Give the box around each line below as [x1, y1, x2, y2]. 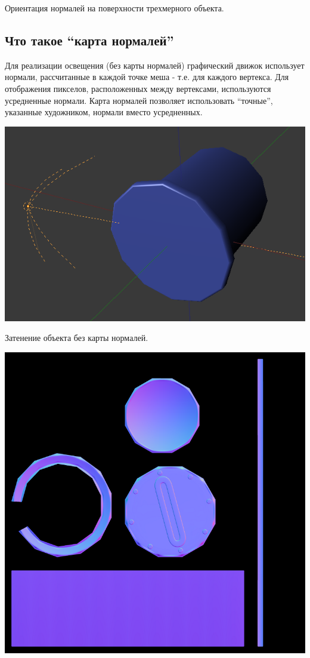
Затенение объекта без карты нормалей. [5, 331, 148, 344]
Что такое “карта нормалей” [5, 30, 174, 49]
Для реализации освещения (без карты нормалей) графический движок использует [5, 59, 305, 71]
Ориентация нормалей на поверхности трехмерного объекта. [5, 2, 224, 14]
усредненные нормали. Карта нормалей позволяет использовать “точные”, [5, 94, 273, 106]
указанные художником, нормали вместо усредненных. [5, 106, 203, 118]
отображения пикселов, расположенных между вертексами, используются [5, 82, 271, 94]
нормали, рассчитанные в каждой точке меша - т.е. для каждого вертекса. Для [5, 70, 289, 83]
